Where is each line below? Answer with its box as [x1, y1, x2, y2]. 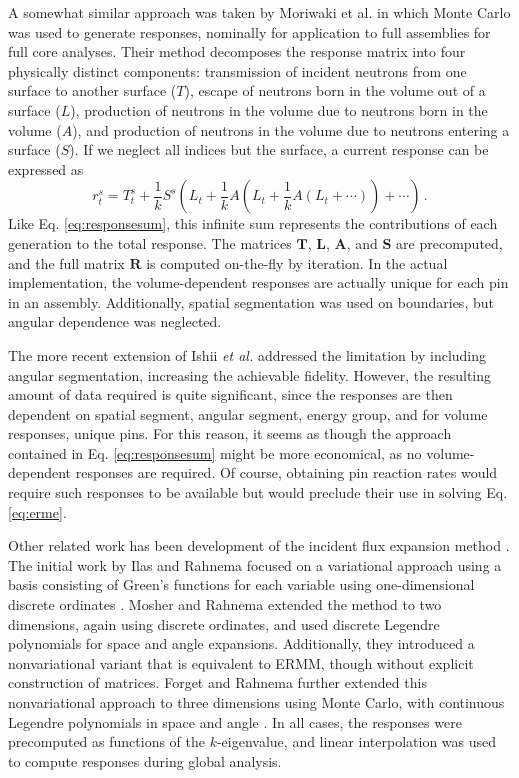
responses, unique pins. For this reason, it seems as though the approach [8, 423, 452, 444]
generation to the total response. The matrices [8, 232, 292, 253]
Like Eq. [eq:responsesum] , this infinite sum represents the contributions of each [8, 213, 498, 234]
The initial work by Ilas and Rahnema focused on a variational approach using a [8, 554, 502, 575]
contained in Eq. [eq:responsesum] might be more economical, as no [8, 442, 422, 463]
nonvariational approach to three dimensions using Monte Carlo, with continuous [8, 692, 505, 712]
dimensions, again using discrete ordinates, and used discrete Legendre [8, 613, 440, 634]
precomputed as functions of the [8, 731, 205, 752]
